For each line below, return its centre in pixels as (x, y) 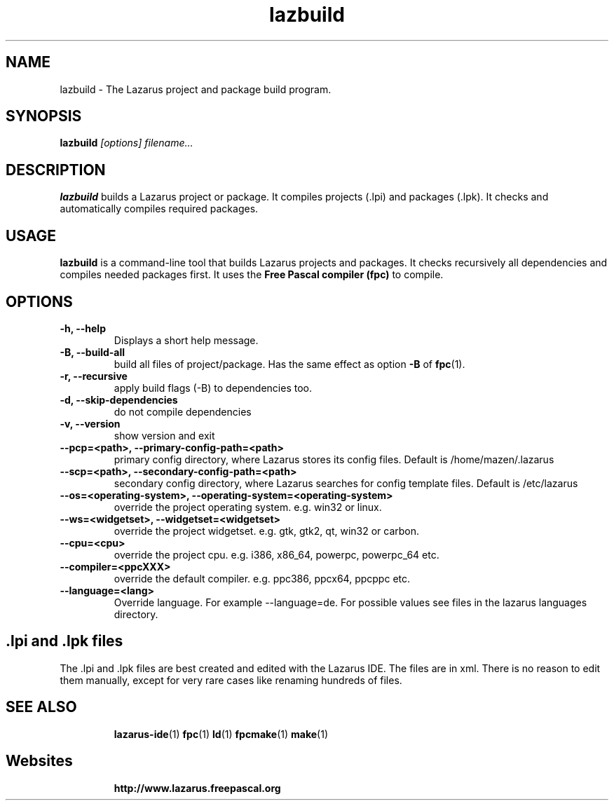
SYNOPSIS (44, 116)
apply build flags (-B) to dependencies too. (213, 388)
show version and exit (164, 435)
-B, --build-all (93, 352)
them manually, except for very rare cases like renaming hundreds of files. (231, 680)
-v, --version (90, 423)
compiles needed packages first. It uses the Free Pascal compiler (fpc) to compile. (252, 275)
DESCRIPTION (56, 170)
